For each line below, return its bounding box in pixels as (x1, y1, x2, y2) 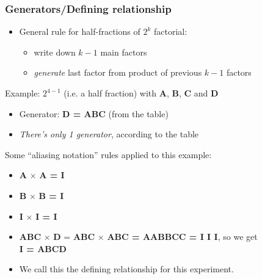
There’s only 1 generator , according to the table (19, 128, 199, 140)
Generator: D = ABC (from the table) (19, 107, 169, 120)
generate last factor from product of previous (34, 66, 202, 79)
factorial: (153, 25, 187, 38)
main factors (100, 45, 147, 58)
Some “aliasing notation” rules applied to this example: (5, 148, 212, 161)
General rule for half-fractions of (19, 25, 140, 38)
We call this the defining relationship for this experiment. (19, 263, 234, 275)
